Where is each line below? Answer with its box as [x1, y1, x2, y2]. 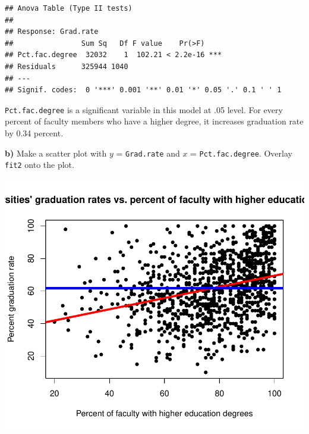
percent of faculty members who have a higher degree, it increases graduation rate [5, 115, 304, 127]
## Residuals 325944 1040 [5, 62, 128, 71]
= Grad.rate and [116, 146, 180, 159]
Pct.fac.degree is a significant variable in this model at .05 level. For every [5, 103, 283, 115]
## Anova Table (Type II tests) [5, 4, 133, 13]
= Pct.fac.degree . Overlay [190, 146, 292, 159]
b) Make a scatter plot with [5, 146, 107, 159]
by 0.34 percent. [5, 127, 64, 139]
